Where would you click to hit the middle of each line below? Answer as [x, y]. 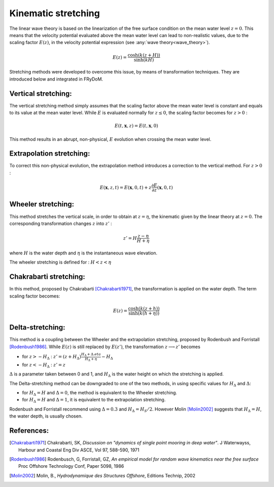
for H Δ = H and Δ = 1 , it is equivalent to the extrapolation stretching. [94, 400]
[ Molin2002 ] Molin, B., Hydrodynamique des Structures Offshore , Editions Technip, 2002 [102, 475]
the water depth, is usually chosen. [46, 416]
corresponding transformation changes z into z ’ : [61, 223]
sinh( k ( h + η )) [144, 313]
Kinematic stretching [55, 13]
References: [29, 431]
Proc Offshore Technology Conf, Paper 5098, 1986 [71, 466]
